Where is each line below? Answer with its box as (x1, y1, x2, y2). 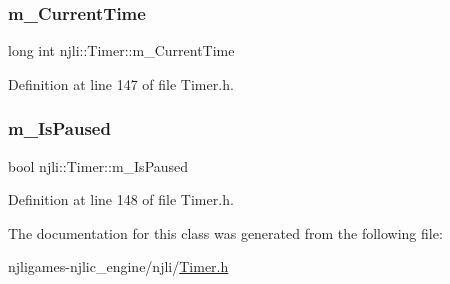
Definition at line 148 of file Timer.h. (8, 189, 234, 210)
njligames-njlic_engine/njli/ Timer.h (8, 256, 229, 277)
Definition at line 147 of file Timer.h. (8, 73, 234, 94)
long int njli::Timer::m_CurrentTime (8, 40, 235, 61)
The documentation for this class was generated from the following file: (8, 222, 443, 243)
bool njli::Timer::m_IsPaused (8, 155, 189, 176)
